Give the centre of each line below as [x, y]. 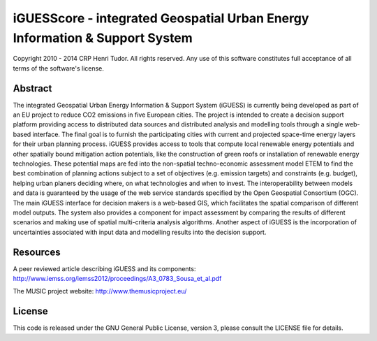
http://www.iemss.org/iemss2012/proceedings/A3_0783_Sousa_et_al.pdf [117, 279]
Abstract [32, 88]
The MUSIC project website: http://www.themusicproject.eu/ [100, 291]
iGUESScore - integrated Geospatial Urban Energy [161, 18]
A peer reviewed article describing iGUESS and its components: [104, 268]
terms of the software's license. [59, 68]
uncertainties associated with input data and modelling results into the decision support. [140, 232]
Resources [37, 252]
